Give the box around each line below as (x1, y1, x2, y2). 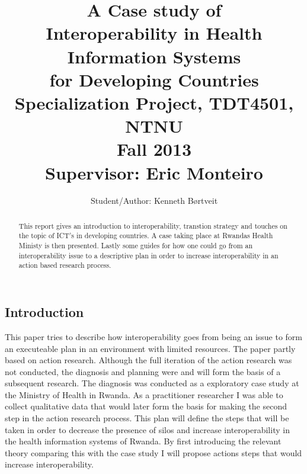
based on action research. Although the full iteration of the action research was (5, 354, 292, 366)
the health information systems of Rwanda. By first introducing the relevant (5, 435, 282, 447)
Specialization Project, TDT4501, (14, 90, 294, 114)
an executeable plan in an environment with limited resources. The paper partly (5, 342, 296, 354)
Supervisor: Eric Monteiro (45, 160, 263, 184)
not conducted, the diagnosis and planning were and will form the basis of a (5, 365, 281, 377)
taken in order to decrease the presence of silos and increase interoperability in (5, 423, 290, 435)
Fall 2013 (116, 137, 192, 161)
